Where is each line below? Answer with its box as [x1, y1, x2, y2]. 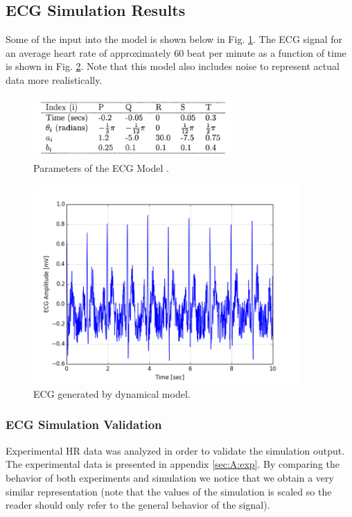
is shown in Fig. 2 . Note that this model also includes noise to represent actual [6, 59, 340, 73]
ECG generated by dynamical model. [33, 386, 191, 401]
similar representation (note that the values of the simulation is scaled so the [6, 484, 332, 498]
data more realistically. [6, 72, 103, 87]
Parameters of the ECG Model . [33, 160, 169, 175]
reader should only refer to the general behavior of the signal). [6, 498, 270, 512]
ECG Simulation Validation [6, 416, 162, 433]
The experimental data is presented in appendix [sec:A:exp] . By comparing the [6, 457, 340, 471]
